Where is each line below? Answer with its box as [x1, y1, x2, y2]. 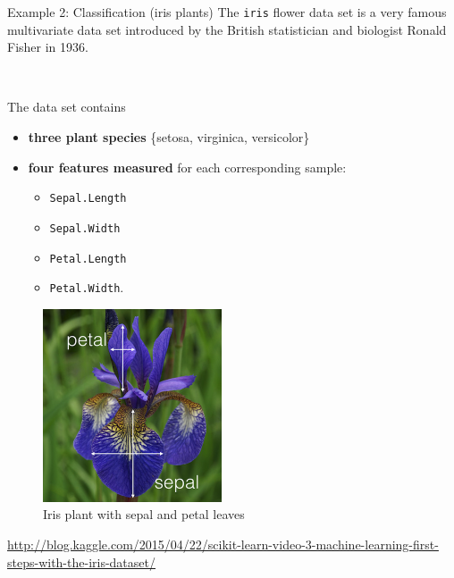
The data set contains [7, 97, 126, 116]
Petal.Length [49, 252, 127, 265]
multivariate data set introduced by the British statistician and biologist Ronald [7, 20, 447, 38]
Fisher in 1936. [7, 38, 88, 56]
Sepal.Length [49, 192, 127, 205]
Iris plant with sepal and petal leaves [43, 505, 245, 524]
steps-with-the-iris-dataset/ [7, 552, 156, 571]
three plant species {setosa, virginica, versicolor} [28, 128, 310, 147]
